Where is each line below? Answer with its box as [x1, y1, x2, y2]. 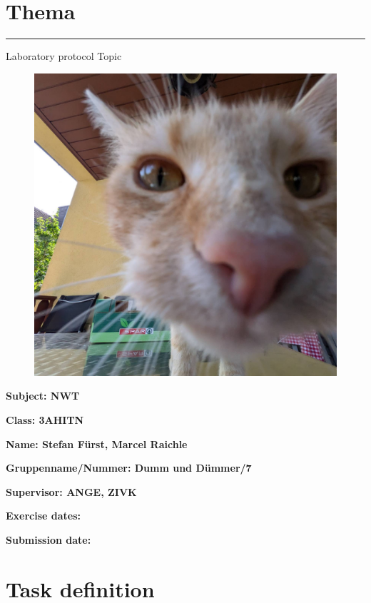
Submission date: [6, 532, 91, 547]
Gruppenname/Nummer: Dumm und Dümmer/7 [6, 460, 252, 475]
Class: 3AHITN [6, 412, 84, 427]
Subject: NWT [6, 388, 80, 403]
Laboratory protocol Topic [6, 49, 122, 64]
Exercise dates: [6, 508, 81, 523]
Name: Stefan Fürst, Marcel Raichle [6, 436, 188, 451]
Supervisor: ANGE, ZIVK [6, 484, 137, 499]
